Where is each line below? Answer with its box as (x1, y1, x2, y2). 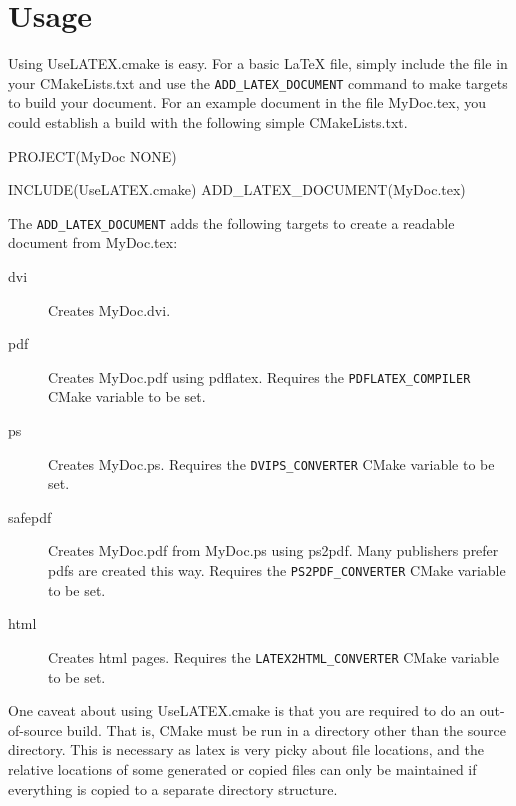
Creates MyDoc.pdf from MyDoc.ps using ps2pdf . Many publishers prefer (48, 540, 499, 561)
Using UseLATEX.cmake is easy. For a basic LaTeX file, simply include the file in (8, 53, 508, 74)
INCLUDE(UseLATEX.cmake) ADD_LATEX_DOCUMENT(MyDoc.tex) (8, 179, 466, 200)
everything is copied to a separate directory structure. (8, 778, 338, 799)
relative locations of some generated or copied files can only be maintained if (8, 758, 477, 779)
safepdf (8, 506, 52, 527)
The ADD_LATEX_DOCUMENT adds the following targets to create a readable (8, 212, 455, 233)
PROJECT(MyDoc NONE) (8, 145, 177, 166)
